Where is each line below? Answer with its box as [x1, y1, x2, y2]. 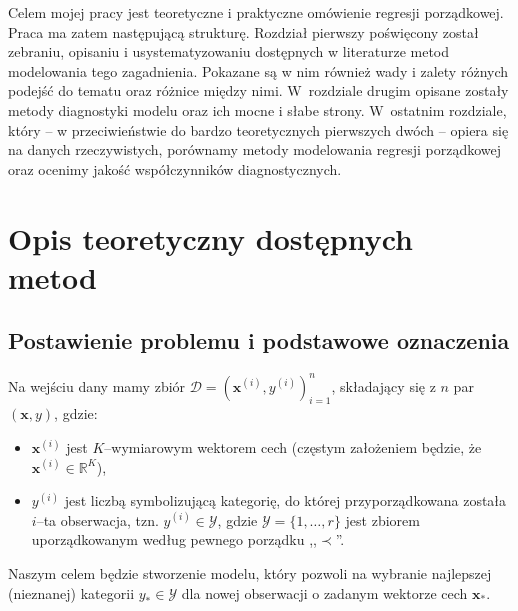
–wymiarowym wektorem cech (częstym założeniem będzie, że [104, 437, 482, 457]
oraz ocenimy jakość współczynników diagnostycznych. [8, 158, 342, 179]
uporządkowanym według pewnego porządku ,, [31, 529, 317, 550]
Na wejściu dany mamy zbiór [8, 375, 186, 396]
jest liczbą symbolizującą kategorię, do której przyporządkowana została [64, 490, 507, 511]
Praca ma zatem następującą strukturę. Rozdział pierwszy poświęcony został [8, 21, 479, 42]
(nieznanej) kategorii [8, 582, 135, 603]
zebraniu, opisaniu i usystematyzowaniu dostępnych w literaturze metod [8, 41, 450, 62]
